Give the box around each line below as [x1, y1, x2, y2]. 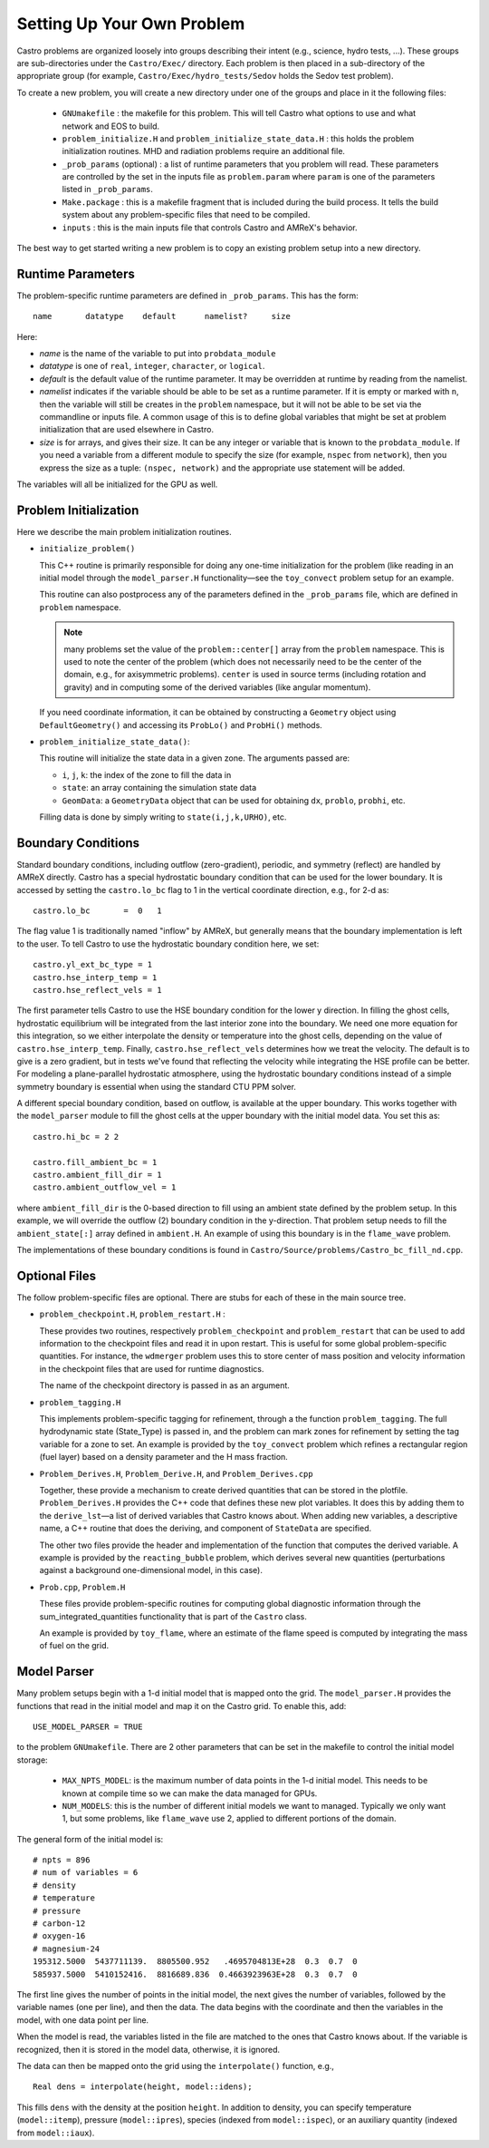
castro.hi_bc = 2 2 [33, 1132, 120, 1142]
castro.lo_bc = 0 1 [33, 906, 162, 916]
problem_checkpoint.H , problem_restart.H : [39, 1308, 225, 1319]
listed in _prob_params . [62, 184, 154, 195]
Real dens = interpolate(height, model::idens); [33, 2082, 253, 2092]
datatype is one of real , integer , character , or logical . [39, 361, 265, 372]
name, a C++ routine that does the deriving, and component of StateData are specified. [39, 1523, 371, 1534]
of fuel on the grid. [39, 1640, 110, 1651]
